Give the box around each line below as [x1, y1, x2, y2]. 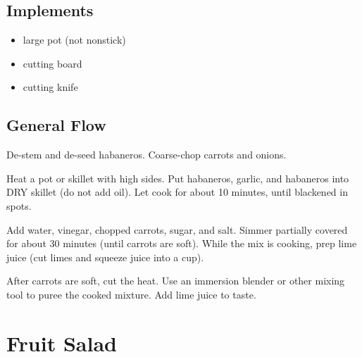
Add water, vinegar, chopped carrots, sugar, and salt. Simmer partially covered [6, 222, 348, 237]
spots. [6, 198, 32, 213]
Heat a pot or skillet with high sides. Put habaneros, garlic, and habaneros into [6, 170, 349, 185]
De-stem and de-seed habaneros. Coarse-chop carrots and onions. [6, 147, 287, 162]
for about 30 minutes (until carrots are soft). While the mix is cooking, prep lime [6, 236, 357, 251]
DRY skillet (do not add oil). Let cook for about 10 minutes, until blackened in [6, 184, 348, 199]
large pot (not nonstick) [23, 32, 126, 47]
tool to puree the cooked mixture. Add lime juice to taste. [6, 287, 256, 301]
